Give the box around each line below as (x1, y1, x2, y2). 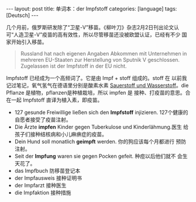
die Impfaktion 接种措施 (14, 189, 71, 196)
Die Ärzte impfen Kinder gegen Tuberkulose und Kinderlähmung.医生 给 (14, 124, 189, 130)
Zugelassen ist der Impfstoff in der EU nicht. (20, 62, 127, 69)
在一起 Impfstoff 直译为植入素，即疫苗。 (6, 96, 103, 103)
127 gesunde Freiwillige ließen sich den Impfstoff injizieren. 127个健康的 (14, 109, 188, 116)
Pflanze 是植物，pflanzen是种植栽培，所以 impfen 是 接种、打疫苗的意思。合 (6, 89, 191, 96)
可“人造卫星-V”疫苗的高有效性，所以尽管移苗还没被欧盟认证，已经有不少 (6, 31, 181, 38)
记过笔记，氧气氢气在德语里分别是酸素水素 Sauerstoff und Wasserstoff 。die (6, 82, 189, 89)
